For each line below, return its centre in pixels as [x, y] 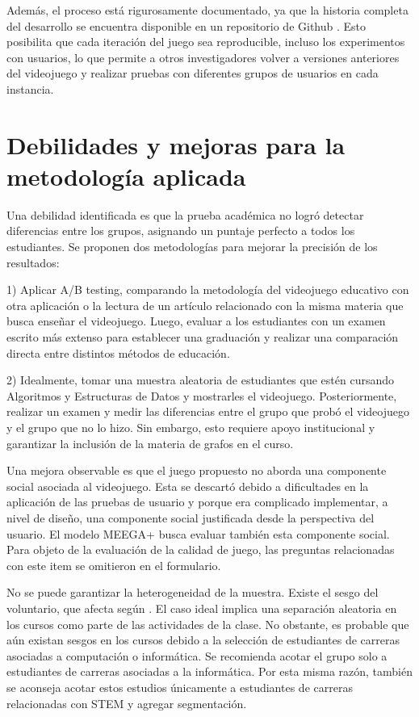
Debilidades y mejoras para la [176, 144]
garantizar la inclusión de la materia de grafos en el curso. [150, 443]
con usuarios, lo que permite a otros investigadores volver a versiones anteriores [203, 57]
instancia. [30, 88]
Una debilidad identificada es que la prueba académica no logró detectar [185, 214]
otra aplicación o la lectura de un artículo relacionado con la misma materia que [205, 305]
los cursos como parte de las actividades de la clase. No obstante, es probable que [208, 624]
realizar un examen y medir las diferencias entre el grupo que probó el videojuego [208, 411]
